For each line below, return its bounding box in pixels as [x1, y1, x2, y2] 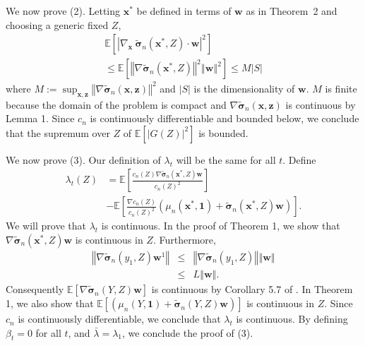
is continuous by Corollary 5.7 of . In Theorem [151, 282, 353, 297]
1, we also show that [6, 296, 94, 311]
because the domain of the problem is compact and [6, 97, 227, 112]
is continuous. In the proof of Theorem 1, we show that [101, 218, 340, 233]
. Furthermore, [152, 232, 216, 246]
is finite [325, 80, 357, 95]
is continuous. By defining [236, 311, 348, 326]
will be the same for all [176, 152, 276, 167]
